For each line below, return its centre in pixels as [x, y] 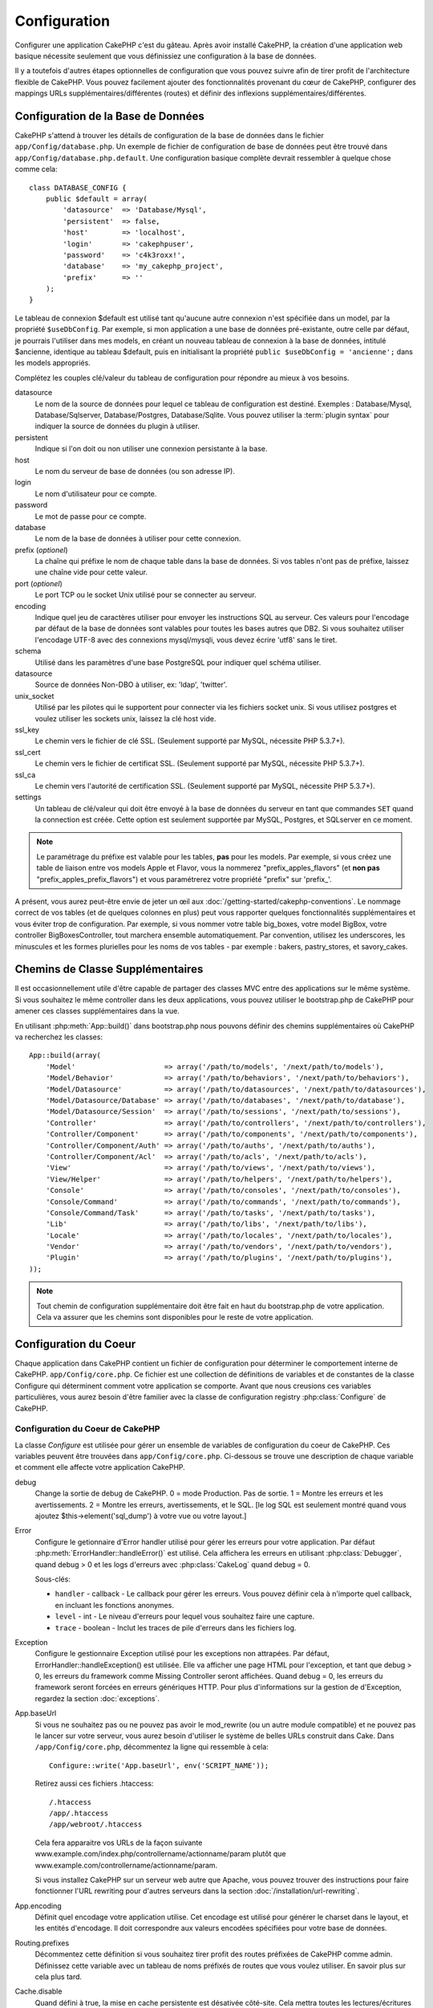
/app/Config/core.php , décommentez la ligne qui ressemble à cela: [152, 1747]
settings [28, 797]
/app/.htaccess [79, 1813]
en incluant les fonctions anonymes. [114, 1605]
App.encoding [38, 1906]
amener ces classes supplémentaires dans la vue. [97, 1011]
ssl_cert [28, 752]
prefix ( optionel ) [41, 549]
